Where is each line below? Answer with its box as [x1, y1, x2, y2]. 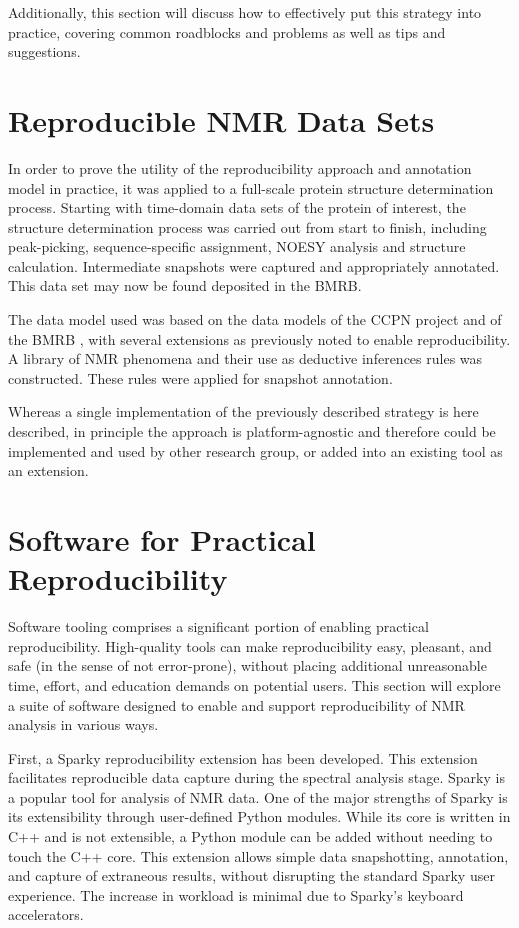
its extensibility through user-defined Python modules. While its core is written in [8, 806, 511, 827]
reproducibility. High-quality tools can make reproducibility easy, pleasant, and [8, 635, 492, 656]
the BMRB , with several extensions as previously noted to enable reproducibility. [8, 328, 511, 349]
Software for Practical [8, 519, 316, 559]
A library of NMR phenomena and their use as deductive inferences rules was [8, 348, 483, 369]
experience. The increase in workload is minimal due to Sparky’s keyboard [8, 884, 464, 905]
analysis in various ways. [8, 714, 159, 735]
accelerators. [8, 904, 84, 925]
